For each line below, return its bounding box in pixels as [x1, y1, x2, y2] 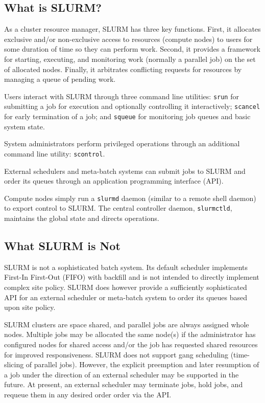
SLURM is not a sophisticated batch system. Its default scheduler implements [4, 261, 248, 272]
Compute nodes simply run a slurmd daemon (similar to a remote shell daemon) [4, 192, 256, 203]
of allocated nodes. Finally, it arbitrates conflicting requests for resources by [4, 63, 242, 74]
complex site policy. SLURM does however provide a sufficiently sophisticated [4, 282, 247, 293]
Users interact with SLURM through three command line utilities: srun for [4, 91, 239, 101]
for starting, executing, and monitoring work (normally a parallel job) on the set [4, 53, 256, 64]
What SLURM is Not [4, 238, 121, 254]
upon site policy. [4, 302, 56, 312]
